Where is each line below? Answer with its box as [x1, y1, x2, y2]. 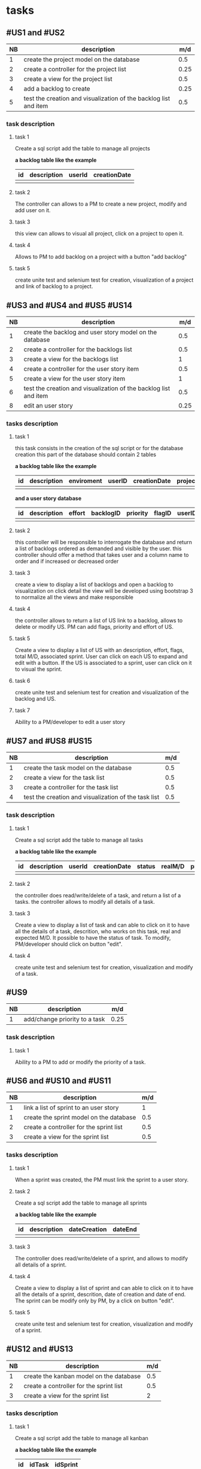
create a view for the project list [23, 75, 112, 83]
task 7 [14, 707, 31, 714]
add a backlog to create [23, 85, 91, 93]
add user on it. [14, 207, 51, 214]
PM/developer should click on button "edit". [14, 940, 123, 948]
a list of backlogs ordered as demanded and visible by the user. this [14, 545, 182, 552]
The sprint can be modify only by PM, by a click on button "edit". [14, 1297, 175, 1304]
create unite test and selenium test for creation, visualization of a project [14, 276, 194, 283]
